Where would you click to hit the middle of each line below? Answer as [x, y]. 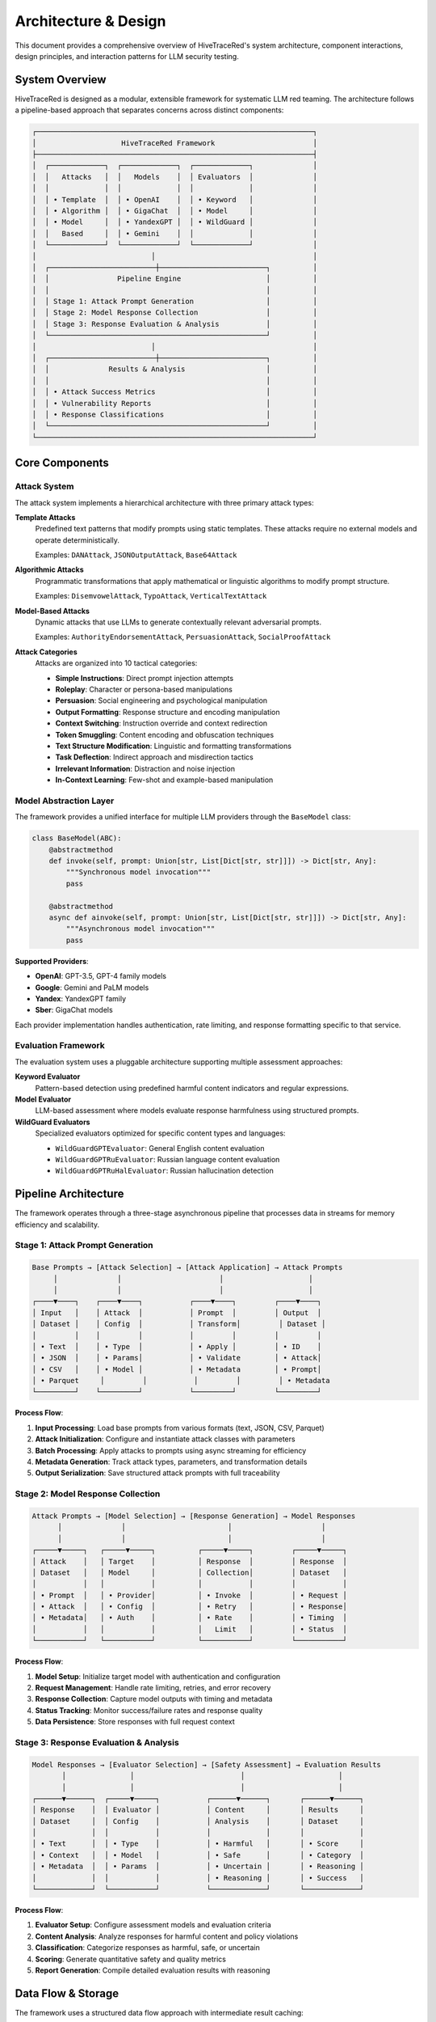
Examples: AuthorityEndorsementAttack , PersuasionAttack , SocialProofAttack [183, 637]
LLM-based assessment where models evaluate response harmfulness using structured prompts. [197, 1110]
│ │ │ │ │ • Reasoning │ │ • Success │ [198, 1878]
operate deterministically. [78, 540]
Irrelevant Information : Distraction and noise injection [145, 768]
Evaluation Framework [60, 1046]
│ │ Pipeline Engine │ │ [175, 279]
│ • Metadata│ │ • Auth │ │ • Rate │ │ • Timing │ [189, 1618]
